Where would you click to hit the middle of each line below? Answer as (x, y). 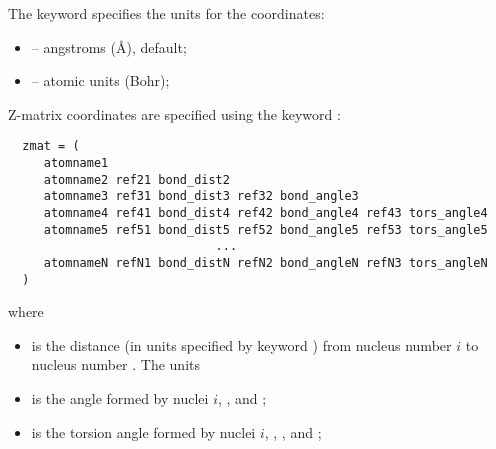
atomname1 (76, 163)
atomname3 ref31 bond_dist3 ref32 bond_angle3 (201, 196)
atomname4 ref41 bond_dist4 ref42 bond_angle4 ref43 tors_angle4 (265, 213)
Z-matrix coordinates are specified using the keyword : (174, 113)
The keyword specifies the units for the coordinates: (166, 13)
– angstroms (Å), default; (109, 46)
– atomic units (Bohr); (100, 80)
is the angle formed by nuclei (120, 398)
